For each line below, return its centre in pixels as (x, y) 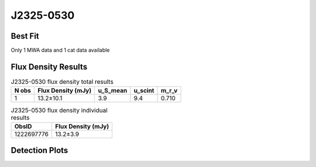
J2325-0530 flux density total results (62, 82)
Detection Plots (39, 150)
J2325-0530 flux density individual (59, 110)
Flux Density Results (49, 67)
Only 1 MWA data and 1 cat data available (60, 50)
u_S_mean (113, 91)
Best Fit (25, 36)
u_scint (144, 91)
